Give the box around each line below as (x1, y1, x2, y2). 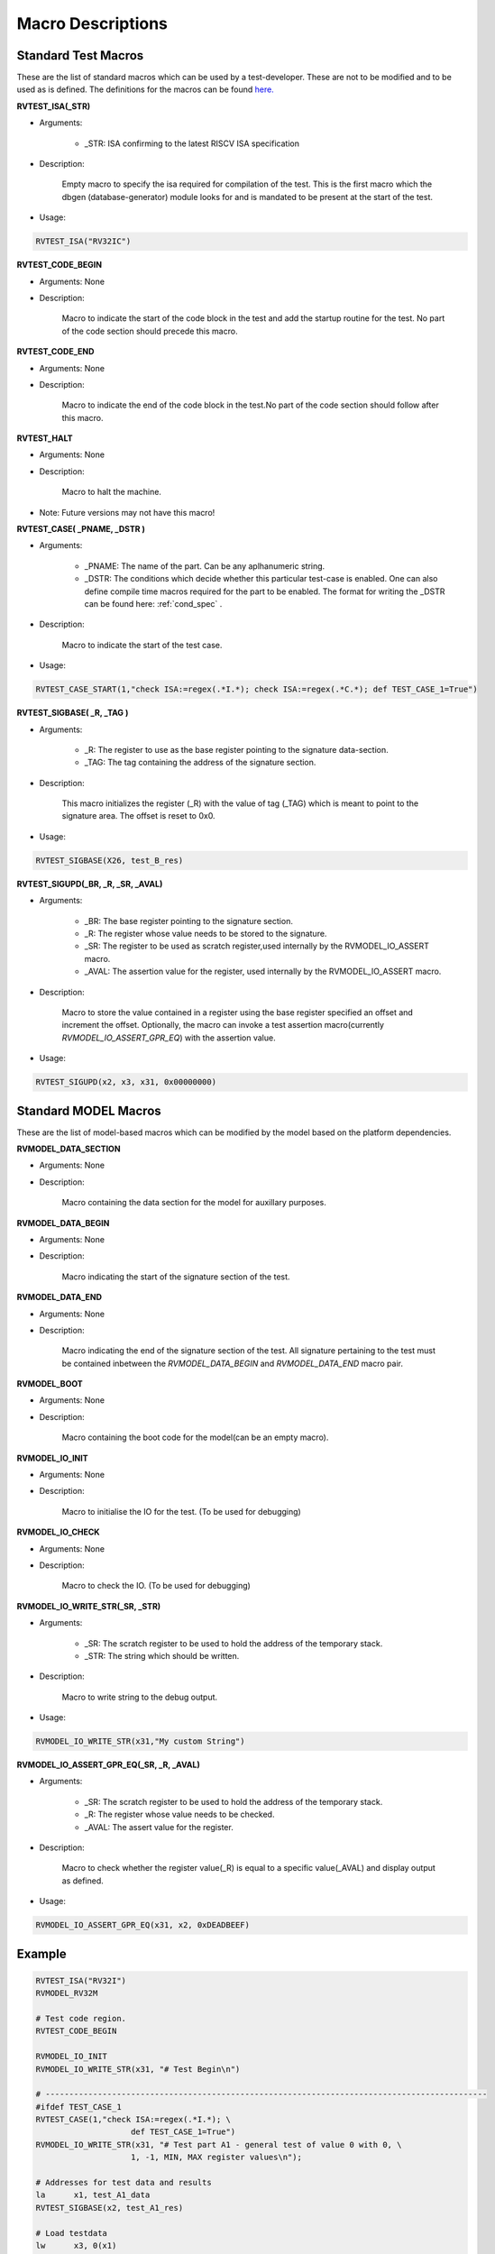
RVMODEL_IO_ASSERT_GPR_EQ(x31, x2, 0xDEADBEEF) (35, 1920, 250, 1930)
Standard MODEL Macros (16, 1103, 161, 1118)
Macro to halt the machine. (61, 487, 162, 498)
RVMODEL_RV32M (35, 1988, 98, 1999)
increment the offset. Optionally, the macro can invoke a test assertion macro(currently (61, 1020, 385, 1031)
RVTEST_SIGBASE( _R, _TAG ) (16, 708, 129, 719)
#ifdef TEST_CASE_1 (35, 2102, 122, 2112)
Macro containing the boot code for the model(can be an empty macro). (61, 1432, 329, 1443)
